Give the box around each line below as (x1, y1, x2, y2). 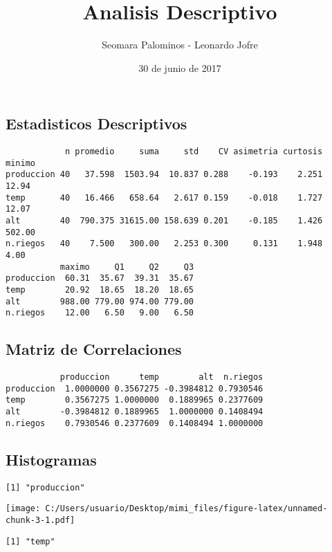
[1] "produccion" (6, 482, 85, 493)
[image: (6, 504, 41, 514)
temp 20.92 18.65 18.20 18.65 (6, 285, 194, 295)
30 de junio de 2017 (138, 60, 221, 75)
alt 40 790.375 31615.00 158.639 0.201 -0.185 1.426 (6, 216, 323, 226)
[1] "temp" (6, 536, 55, 546)
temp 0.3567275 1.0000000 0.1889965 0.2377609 (6, 395, 264, 405)
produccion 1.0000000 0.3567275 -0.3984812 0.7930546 (6, 383, 264, 394)
